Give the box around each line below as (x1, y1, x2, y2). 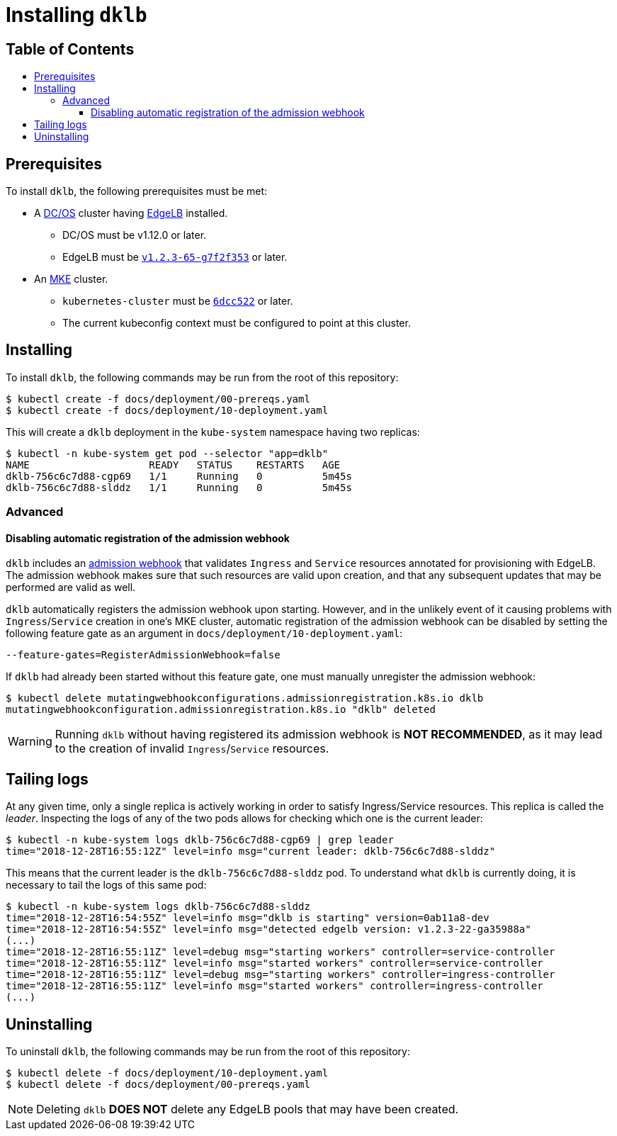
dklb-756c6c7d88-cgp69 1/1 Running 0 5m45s (6, 470, 352, 482)
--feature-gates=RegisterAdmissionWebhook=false (6, 649, 281, 661)
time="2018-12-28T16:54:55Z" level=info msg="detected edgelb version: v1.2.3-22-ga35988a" (6, 923, 531, 935)
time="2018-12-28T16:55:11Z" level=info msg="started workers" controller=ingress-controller (6, 980, 543, 992)
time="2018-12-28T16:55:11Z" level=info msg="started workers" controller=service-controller (6, 957, 543, 969)
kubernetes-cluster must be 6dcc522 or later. (62, 295, 293, 308)
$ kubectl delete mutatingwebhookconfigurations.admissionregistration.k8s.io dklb (6, 692, 484, 704)
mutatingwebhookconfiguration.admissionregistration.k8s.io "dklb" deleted (6, 704, 436, 716)
